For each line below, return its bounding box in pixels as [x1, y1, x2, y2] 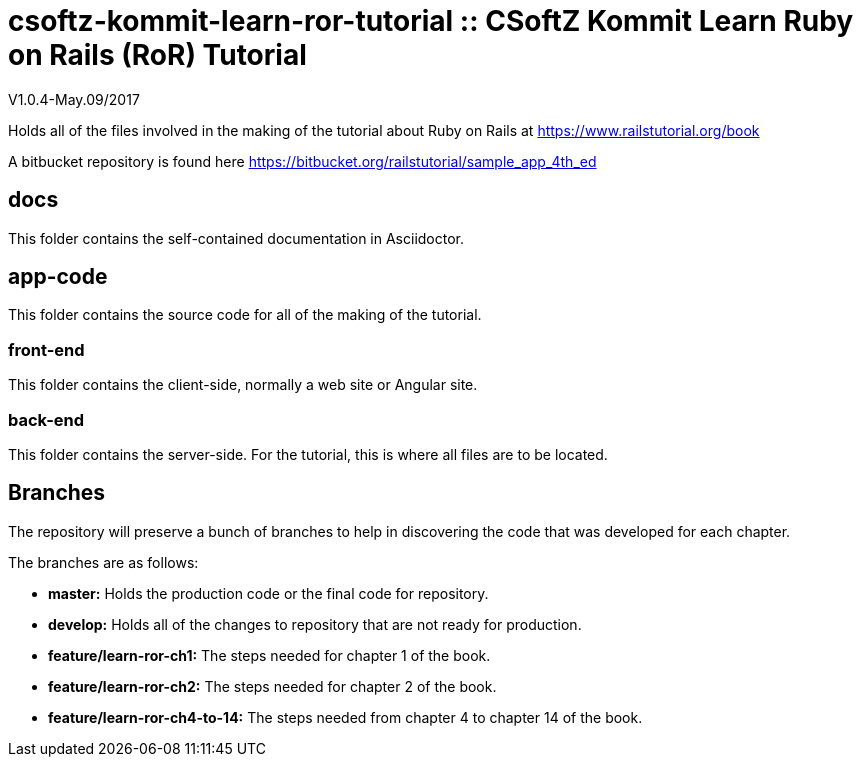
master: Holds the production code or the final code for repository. [48, 584, 489, 602]
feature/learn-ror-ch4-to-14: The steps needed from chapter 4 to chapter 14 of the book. [48, 708, 643, 726]
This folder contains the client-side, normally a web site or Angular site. [8, 376, 478, 394]
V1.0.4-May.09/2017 [8, 90, 140, 108]
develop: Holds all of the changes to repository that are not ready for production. [48, 615, 582, 633]
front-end [8, 339, 85, 360]
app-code [8, 264, 108, 290]
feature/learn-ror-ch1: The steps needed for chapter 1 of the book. [48, 646, 491, 664]
